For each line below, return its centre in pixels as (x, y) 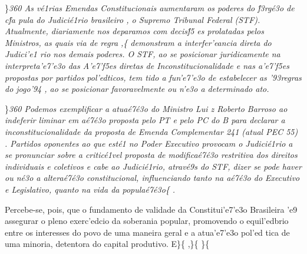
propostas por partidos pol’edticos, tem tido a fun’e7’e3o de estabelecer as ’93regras (153, 77)
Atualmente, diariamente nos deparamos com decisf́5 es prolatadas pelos (134, 31)
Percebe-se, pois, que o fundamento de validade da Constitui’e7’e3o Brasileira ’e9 (151, 209)
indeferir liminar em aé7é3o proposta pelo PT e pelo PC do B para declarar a (145, 120)
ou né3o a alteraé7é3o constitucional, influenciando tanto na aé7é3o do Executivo (152, 178)
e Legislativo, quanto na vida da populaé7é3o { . (90, 189)
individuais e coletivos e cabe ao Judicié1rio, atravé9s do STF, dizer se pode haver (153, 166)
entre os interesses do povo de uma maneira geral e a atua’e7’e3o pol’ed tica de (147, 232)
